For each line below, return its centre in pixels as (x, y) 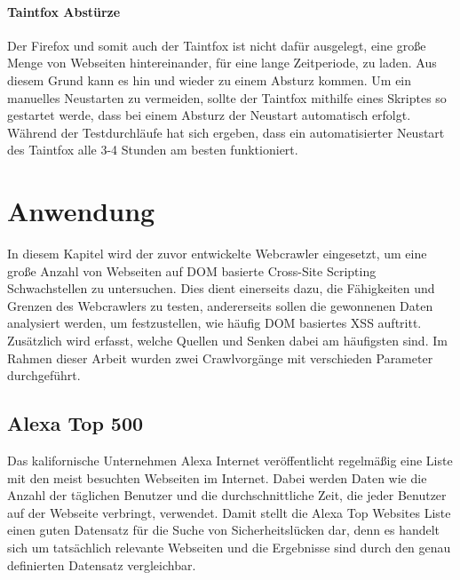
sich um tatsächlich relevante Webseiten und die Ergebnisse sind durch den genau (229, 547)
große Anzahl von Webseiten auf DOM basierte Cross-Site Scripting (192, 270)
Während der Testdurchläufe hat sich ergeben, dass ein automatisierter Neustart (226, 132)
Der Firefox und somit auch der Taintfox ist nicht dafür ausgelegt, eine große (217, 45)
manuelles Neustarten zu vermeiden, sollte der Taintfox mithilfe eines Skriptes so (227, 97)
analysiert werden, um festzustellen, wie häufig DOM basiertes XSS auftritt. (214, 323)
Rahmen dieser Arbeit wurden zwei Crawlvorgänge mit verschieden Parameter (220, 358)
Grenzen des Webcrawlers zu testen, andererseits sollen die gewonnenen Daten (220, 305)
